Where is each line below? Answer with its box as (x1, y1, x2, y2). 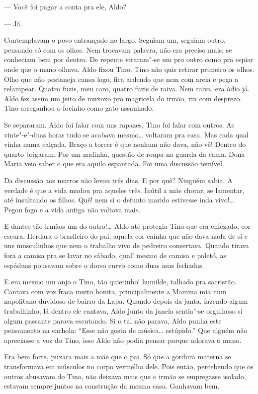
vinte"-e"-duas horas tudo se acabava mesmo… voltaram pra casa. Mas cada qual (4, 129, 249, 139)
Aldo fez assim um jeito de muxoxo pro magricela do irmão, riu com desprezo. (4, 93, 242, 103)
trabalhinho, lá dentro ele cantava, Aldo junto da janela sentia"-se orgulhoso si (4, 306, 243, 316)
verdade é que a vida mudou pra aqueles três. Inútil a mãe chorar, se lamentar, (4, 185, 245, 195)
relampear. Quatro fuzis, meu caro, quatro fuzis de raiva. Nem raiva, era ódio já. (4, 83, 250, 94)
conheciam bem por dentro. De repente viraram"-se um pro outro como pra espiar (4, 54, 254, 65)
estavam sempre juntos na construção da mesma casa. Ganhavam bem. (4, 381, 220, 391)
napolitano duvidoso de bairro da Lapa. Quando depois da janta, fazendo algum (4, 296, 248, 306)
